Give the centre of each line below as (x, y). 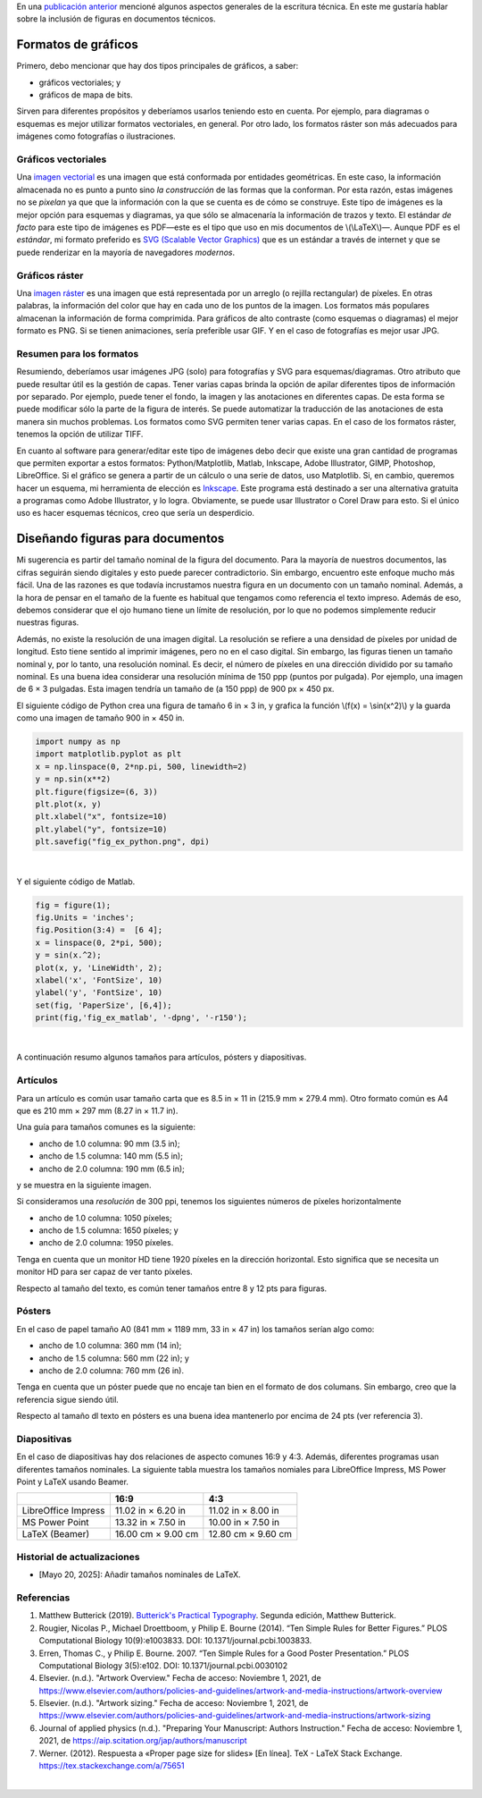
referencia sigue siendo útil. (68, 1399)
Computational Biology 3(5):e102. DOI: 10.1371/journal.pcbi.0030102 (163, 1665)
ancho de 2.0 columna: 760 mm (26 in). (112, 1370)
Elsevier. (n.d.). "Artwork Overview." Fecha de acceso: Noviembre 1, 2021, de (180, 1678)
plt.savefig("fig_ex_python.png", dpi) (122, 842)
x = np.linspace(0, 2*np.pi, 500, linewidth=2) (141, 766)
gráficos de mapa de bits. (86, 95)
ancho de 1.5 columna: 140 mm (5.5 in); (111, 1156)
